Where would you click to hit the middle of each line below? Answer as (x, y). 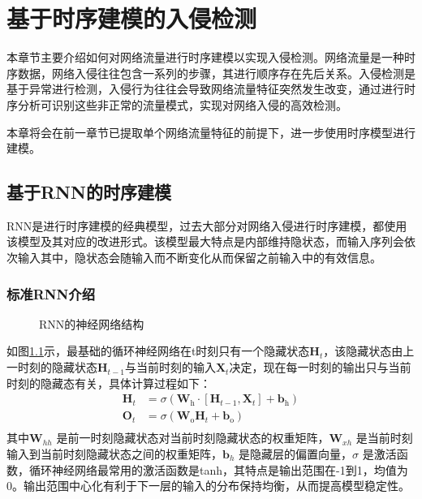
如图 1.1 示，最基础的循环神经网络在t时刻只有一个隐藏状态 (158, 351)
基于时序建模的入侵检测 (132, 18)
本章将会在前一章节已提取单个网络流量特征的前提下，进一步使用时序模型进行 (211, 132)
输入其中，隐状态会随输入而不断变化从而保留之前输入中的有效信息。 (199, 258)
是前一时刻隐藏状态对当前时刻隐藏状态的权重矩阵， (193, 438)
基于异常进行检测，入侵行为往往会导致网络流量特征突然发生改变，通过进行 (205, 89)
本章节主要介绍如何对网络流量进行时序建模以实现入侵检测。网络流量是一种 (205, 57)
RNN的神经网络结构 (92, 323)
